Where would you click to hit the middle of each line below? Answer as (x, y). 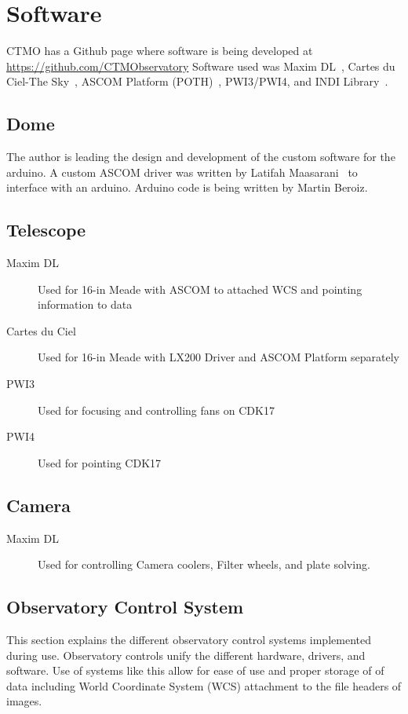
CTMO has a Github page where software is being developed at (160, 51)
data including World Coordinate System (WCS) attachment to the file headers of (204, 685)
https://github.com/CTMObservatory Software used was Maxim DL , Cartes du (201, 66)
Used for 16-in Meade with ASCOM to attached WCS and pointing (200, 289)
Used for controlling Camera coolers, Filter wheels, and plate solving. (204, 564)
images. (24, 701)
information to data (85, 304)
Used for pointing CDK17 (100, 462)
